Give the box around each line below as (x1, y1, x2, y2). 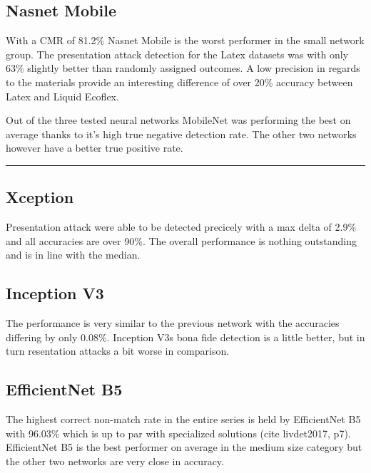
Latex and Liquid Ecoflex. (6, 88, 119, 103)
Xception (6, 186, 74, 208)
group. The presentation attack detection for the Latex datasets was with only (6, 46, 349, 61)
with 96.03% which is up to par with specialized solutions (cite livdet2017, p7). (6, 425, 351, 440)
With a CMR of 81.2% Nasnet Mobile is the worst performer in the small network (6, 33, 365, 48)
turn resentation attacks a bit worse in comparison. (6, 343, 230, 358)
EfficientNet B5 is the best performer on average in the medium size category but (6, 440, 362, 454)
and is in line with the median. (6, 247, 141, 262)
